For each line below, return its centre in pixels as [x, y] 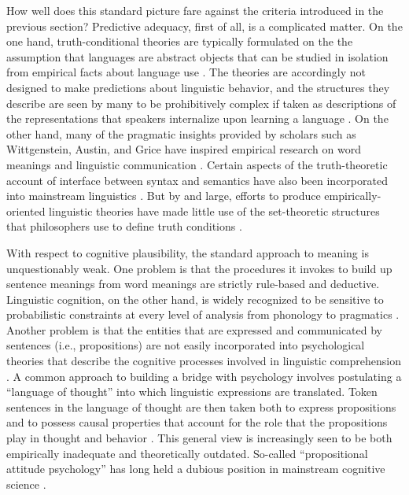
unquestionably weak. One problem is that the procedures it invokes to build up [199, 268]
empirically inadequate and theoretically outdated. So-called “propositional [187, 453]
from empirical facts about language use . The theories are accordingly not [186, 72]
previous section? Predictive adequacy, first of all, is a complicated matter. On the [204, 26]
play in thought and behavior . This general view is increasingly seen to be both [199, 438]
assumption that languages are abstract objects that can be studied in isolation [197, 56]
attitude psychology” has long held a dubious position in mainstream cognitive [196, 469]
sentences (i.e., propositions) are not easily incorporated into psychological [186, 345]
